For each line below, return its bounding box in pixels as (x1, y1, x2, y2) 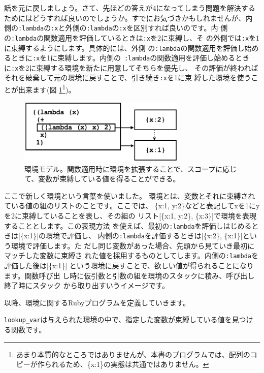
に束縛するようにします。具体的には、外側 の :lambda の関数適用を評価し (4, 42, 245, 53)
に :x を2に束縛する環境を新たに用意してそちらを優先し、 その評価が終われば (4, 62, 258, 73)
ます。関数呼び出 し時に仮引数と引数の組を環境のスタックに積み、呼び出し (4, 270, 255, 281)
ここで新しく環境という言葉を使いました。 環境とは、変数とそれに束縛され (4, 190, 255, 201)
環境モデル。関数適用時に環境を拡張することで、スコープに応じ (24, 163, 237, 174)
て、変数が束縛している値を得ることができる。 (24, 173, 180, 184)
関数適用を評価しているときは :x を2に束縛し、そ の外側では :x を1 (44, 32, 260, 43)
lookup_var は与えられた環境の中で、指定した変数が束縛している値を (4, 314, 232, 325)
